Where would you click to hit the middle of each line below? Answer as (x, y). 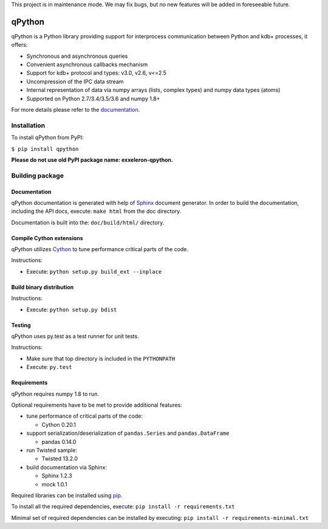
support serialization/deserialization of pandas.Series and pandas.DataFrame (128, 433)
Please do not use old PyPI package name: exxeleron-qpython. (92, 160)
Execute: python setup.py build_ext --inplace (94, 271)
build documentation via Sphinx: (67, 467)
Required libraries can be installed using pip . (67, 495)
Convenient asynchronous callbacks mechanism (87, 64)
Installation (28, 125)
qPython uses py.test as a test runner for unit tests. (75, 336)
